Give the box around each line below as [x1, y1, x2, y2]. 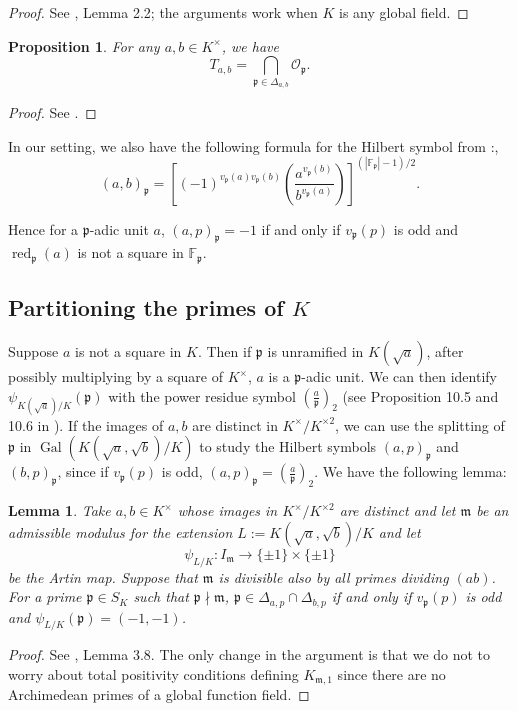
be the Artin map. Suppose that [8, 566, 198, 587]
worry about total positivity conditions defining [8, 664, 299, 684]
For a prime [8, 586, 82, 607]
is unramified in [267, 341, 364, 361]
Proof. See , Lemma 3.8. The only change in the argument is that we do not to [8, 644, 491, 665]
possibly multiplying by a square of [8, 366, 223, 386]
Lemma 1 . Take [8, 500, 111, 521]
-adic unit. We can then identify [301, 366, 497, 386]
